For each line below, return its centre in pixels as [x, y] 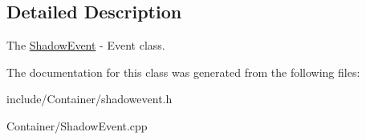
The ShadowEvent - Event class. [86, 45]
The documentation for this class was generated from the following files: [183, 72]
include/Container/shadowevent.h [89, 99]
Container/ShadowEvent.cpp [77, 125]
